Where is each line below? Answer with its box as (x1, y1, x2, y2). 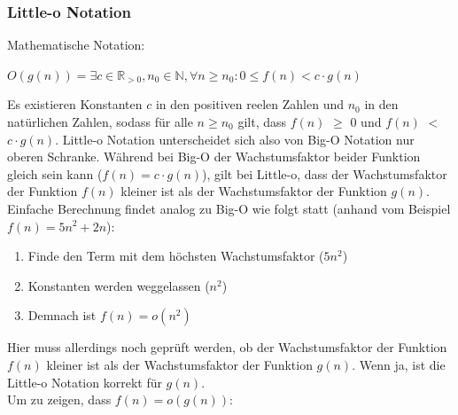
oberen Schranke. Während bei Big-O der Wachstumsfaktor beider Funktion (7, 147, 421, 166)
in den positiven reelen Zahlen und (155, 95, 344, 114)
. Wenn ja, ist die (352, 355, 446, 373)
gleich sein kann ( (7, 164, 103, 183)
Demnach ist (27, 306, 97, 325)
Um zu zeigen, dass (7, 390, 112, 409)
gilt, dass (237, 113, 287, 130)
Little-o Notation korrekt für (7, 372, 162, 391)
